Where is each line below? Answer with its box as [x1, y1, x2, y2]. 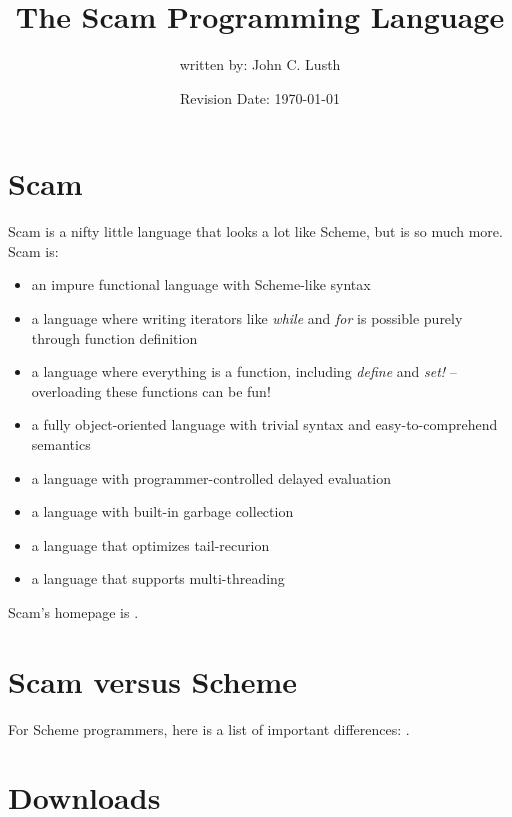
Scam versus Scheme [8, 660, 298, 701]
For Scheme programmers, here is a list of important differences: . [8, 718, 410, 739]
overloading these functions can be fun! [31, 380, 271, 401]
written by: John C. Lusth [179, 54, 341, 75]
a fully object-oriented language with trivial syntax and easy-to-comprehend [31, 414, 498, 435]
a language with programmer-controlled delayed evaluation [31, 467, 391, 488]
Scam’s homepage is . [8, 601, 139, 622]
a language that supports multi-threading [31, 568, 285, 589]
